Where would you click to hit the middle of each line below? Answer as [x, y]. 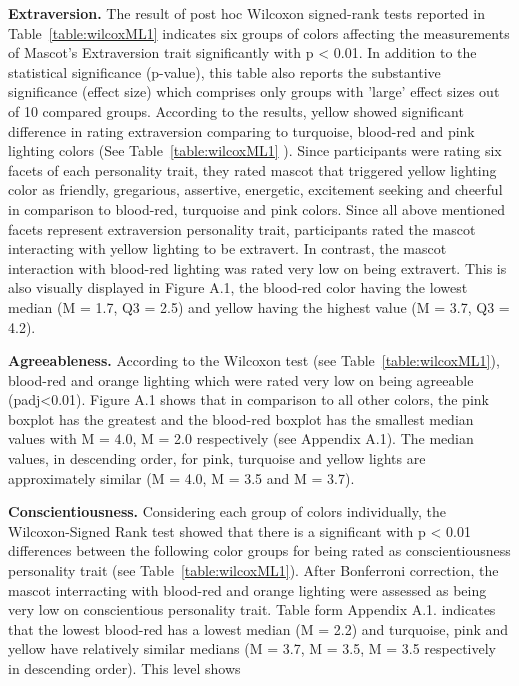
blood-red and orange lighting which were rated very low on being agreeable [241, 379]
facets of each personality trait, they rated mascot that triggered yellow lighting [252, 169]
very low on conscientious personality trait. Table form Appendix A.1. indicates [252, 609]
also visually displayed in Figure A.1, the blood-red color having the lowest [238, 287]
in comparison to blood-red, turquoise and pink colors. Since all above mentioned [257, 208]
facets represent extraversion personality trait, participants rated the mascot [242, 228]
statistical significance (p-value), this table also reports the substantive [224, 71]
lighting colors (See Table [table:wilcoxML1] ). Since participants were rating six [255, 150]
